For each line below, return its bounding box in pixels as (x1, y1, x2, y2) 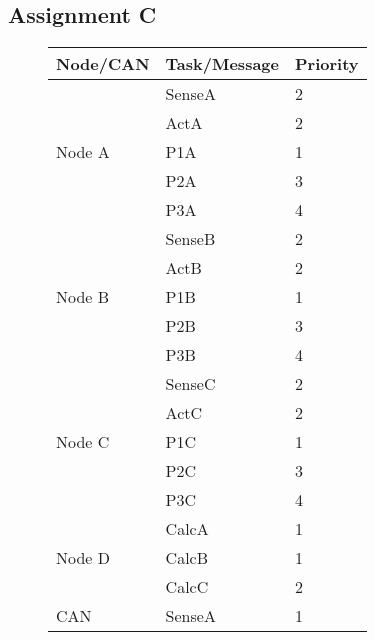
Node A (56, 140, 110, 164)
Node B (56, 285, 110, 309)
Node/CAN (56, 52, 150, 76)
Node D (56, 546, 111, 570)
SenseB (165, 227, 216, 251)
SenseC (165, 372, 216, 396)
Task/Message (165, 52, 279, 76)
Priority (294, 52, 359, 76)
